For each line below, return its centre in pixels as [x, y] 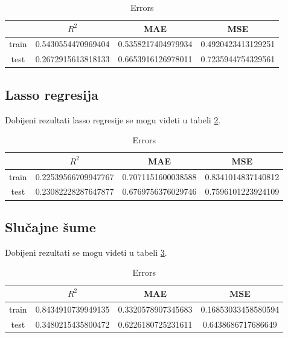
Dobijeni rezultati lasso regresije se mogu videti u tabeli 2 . [113, 119]
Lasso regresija [52, 94]
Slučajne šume [50, 226]
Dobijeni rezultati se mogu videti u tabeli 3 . [86, 252]
